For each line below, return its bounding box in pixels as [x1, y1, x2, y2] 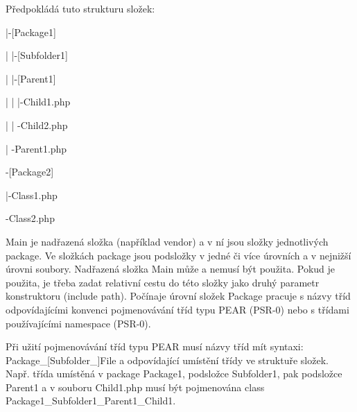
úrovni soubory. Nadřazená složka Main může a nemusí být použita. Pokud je [6, 261, 336, 276]
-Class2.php [6, 211, 55, 225]
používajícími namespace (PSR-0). [6, 316, 151, 330]
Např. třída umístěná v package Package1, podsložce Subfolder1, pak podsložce [6, 366, 342, 381]
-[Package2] [6, 164, 54, 179]
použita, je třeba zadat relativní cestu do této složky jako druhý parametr [6, 275, 320, 289]
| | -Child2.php [6, 117, 68, 132]
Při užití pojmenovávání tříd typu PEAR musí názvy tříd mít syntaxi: [6, 339, 304, 354]
